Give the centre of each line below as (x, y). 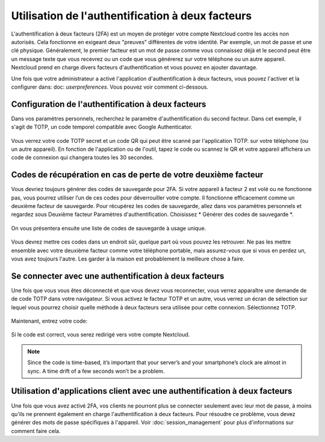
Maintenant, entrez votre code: (49, 321)
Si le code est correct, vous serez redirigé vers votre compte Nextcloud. (101, 335)
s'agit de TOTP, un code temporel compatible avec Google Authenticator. (102, 127)
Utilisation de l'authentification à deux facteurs (132, 16)
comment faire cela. (36, 431)
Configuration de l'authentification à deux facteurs (109, 104)
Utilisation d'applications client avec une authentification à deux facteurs (152, 391)
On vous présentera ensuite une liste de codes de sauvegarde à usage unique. (109, 228)
